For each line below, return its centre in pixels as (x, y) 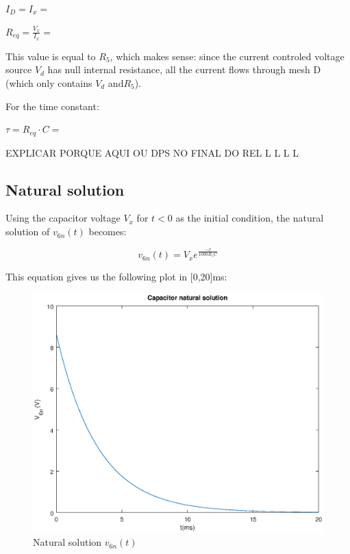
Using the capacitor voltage (63, 218)
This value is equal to (51, 56)
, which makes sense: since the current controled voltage (227, 56)
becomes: (108, 232)
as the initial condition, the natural (250, 218)
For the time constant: (52, 106)
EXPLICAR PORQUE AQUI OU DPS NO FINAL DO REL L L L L (152, 152)
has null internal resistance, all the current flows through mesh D (184, 69)
